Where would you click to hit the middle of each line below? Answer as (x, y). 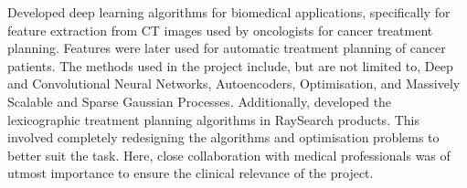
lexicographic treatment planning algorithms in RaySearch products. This (213, 119)
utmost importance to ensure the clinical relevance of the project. (191, 173)
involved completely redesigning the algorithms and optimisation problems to (223, 137)
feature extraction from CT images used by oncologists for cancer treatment (220, 30)
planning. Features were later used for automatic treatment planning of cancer (227, 48)
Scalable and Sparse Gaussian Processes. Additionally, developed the (200, 101)
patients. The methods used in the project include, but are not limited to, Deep (230, 65)
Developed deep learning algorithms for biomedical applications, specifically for (229, 12)
